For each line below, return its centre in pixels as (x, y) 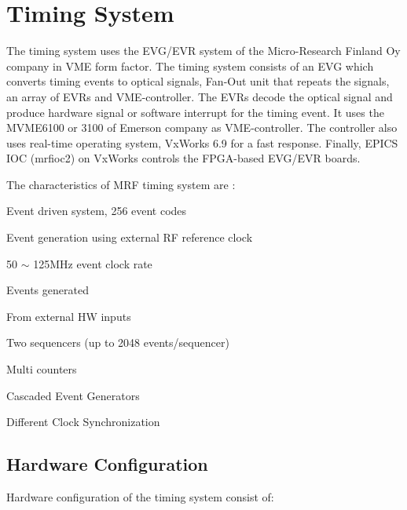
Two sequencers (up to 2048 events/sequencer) (118, 342)
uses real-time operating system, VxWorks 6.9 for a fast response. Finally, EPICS (202, 142)
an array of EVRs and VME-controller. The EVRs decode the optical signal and (200, 96)
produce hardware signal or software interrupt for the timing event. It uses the (195, 112)
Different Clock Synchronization (83, 422)
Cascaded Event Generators (73, 395)
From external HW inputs (69, 316)
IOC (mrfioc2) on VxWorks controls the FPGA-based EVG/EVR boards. (183, 158)
